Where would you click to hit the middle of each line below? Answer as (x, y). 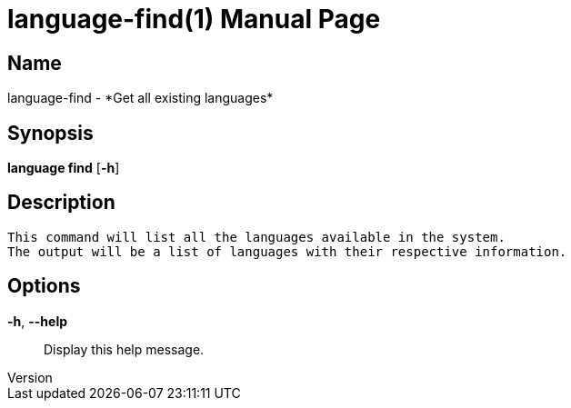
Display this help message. (124, 349)
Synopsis (50, 133)
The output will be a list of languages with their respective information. (287, 251)
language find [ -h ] (64, 168)
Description (61, 203)
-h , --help (38, 321)
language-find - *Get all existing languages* (140, 98)
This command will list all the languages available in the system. (256, 237)
